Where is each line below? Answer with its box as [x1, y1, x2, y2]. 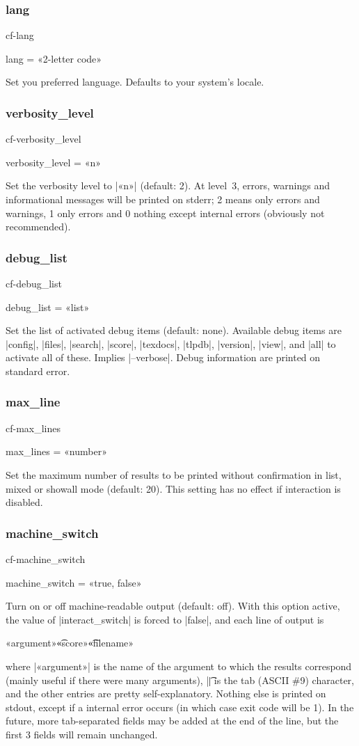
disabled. [6, 495, 43, 509]
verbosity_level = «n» [6, 154, 102, 169]
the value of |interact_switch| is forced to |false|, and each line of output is [6, 612, 324, 626]
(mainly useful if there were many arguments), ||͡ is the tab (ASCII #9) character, [6, 672, 354, 687]
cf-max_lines [6, 420, 61, 435]
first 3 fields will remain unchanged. [6, 727, 158, 741]
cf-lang [6, 28, 34, 42]
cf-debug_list [6, 276, 62, 290]
